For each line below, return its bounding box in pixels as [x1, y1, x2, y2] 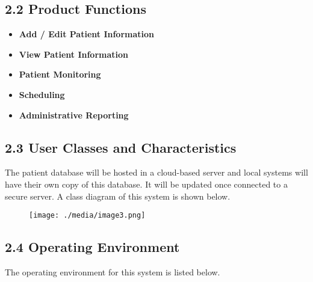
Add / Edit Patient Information [19, 28, 155, 40]
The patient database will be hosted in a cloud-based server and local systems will [5, 166, 308, 179]
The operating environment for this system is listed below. [5, 266, 220, 278]
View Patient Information [19, 48, 129, 60]
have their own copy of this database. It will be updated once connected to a [5, 177, 288, 190]
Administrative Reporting [19, 108, 129, 121]
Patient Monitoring [19, 68, 101, 81]
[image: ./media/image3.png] [29, 211, 146, 220]
